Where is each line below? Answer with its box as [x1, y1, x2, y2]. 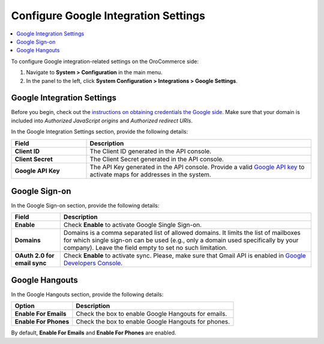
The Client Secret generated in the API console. [89, 155, 224, 163]
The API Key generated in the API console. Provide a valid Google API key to [89, 163, 305, 171]
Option [14, 302, 35, 310]
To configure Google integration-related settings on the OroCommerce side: [11, 58, 199, 65]
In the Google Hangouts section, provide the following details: [11, 291, 164, 298]
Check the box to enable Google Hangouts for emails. [76, 310, 227, 318]
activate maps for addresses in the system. [89, 170, 211, 178]
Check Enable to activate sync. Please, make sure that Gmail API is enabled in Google [63, 252, 306, 260]
